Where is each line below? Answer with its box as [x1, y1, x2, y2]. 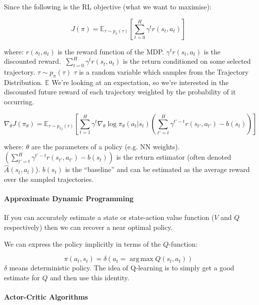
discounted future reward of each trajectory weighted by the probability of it [4, 87, 236, 97]
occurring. [4, 96, 35, 106]
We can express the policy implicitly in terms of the [4, 238, 161, 249]
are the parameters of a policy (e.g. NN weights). [31, 141, 180, 151]
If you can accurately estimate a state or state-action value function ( [4, 212, 215, 222]
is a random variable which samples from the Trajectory [79, 66, 249, 77]
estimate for [4, 272, 40, 282]
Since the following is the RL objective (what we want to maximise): [4, 1, 212, 11]
